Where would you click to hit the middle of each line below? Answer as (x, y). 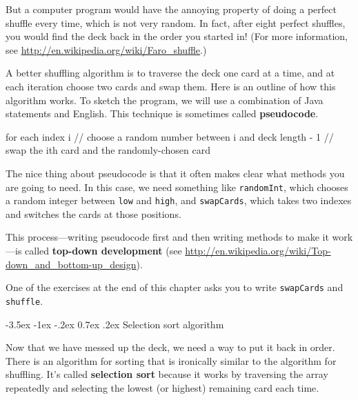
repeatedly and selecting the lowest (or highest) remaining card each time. (162, 387)
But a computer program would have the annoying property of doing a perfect (171, 9)
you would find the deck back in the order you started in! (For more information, (177, 36)
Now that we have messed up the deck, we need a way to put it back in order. (170, 347)
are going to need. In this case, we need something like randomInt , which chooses (177, 187)
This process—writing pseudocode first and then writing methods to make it (167, 237)
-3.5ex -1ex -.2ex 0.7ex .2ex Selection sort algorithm (115, 324)
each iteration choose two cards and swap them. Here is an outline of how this (171, 86)
